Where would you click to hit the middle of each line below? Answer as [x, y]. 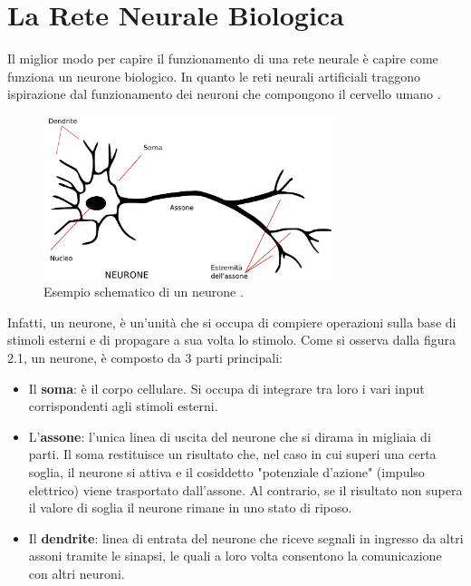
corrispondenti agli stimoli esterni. [123, 406]
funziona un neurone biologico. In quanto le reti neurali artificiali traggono [214, 76]
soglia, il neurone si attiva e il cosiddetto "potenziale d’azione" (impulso [226, 472]
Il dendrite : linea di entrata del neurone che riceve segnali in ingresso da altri [246, 537]
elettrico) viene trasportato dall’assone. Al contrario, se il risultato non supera [245, 489]
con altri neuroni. [77, 574]
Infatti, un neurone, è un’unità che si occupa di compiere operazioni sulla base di [232, 322]
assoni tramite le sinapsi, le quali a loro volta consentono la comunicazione [235, 556]
